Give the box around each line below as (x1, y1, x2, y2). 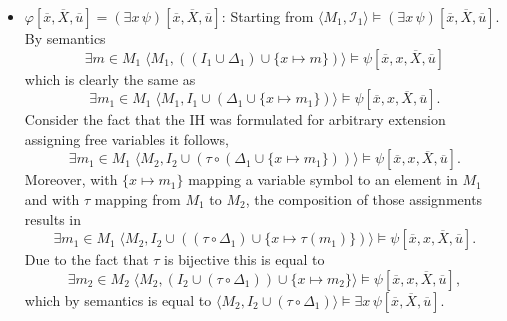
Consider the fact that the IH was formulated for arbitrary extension (24, 109, 446, 130)
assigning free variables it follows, (24, 128, 229, 149)
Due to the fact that (24, 249, 149, 270)
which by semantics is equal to (24, 289, 212, 310)
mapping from (94, 188, 181, 209)
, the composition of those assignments (245, 188, 483, 209)
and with (24, 188, 80, 209)
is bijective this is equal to (164, 249, 325, 270)
